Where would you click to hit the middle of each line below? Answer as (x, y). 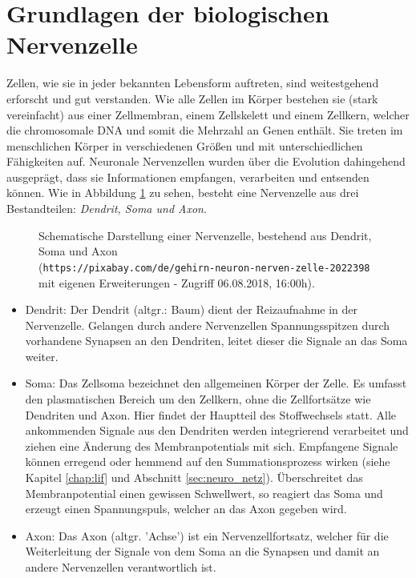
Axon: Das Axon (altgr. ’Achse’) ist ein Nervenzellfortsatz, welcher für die (207, 535)
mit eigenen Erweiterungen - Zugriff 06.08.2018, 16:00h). (177, 282)
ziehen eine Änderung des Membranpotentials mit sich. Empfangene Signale (212, 446)
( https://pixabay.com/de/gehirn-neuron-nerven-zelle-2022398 (204, 266)
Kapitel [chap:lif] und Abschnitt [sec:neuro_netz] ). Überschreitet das (194, 478)
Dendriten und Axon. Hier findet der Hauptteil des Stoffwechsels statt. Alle (211, 414)
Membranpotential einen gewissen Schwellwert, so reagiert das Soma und (204, 493)
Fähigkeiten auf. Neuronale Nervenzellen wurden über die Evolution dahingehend (206, 161)
